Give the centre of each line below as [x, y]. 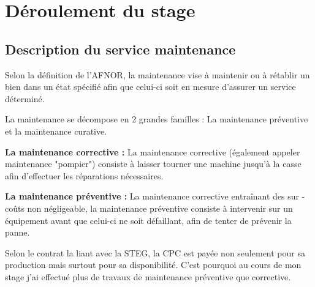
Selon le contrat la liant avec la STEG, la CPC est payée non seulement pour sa [155, 252]
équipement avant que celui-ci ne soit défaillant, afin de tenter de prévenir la [148, 220]
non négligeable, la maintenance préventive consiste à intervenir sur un [160, 208]
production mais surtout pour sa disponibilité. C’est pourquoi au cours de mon [153, 265]
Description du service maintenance [120, 49]
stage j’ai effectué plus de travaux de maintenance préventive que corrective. [148, 276]
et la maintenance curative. [56, 131]
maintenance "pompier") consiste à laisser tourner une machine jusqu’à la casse [153, 164]
